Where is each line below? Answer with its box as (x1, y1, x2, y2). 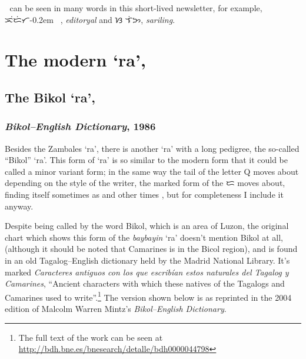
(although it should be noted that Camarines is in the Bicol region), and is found (5, 242, 298, 255)
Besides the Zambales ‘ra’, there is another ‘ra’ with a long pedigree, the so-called (5, 142, 300, 154)
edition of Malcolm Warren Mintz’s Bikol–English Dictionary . (5, 302, 227, 314)
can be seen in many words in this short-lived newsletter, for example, (9, 2, 262, 14)
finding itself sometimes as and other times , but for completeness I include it (5, 188, 284, 200)
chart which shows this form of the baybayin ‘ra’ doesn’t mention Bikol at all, (5, 231, 283, 243)
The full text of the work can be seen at (18, 331, 163, 343)
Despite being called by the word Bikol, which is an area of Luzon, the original (5, 220, 289, 232)
